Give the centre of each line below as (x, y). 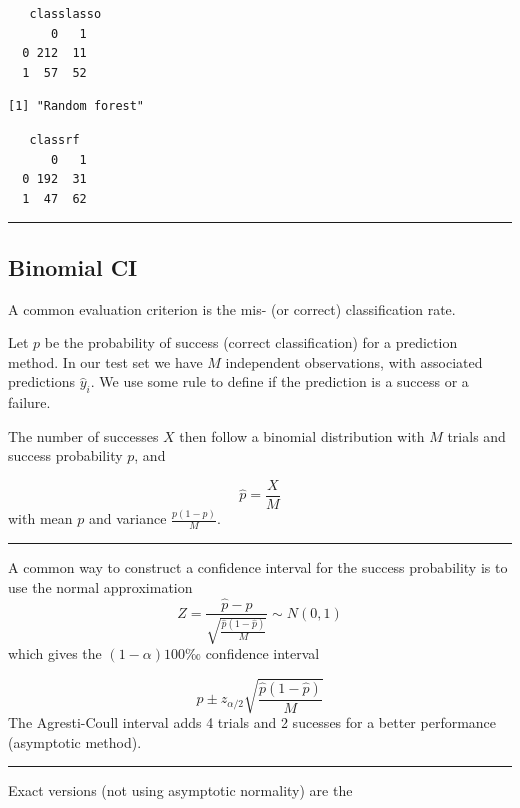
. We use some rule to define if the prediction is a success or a (279, 381)
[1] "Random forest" (76, 106)
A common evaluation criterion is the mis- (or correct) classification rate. (232, 308)
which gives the (55, 652)
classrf (54, 139)
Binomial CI (73, 266)
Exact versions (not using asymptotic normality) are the (180, 790)
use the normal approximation (100, 586)
